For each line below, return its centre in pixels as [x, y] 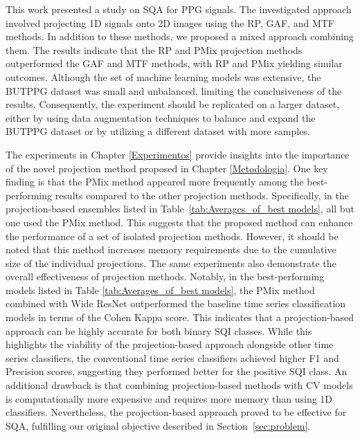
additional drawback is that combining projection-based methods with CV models [179, 385]
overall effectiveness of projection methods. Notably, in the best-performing [165, 276]
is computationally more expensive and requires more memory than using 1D [169, 398]
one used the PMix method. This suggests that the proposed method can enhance [179, 222]
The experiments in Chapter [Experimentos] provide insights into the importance [178, 154]
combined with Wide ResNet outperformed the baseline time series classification [176, 303]
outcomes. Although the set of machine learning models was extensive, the [163, 76]
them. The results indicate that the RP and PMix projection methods [154, 49]
